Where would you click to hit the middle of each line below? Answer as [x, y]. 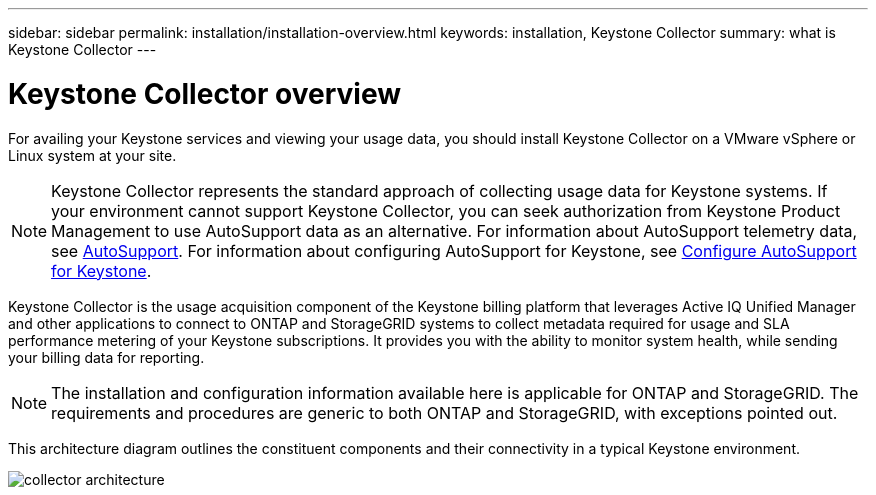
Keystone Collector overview [204, 93]
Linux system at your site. [92, 155]
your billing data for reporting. [106, 357]
